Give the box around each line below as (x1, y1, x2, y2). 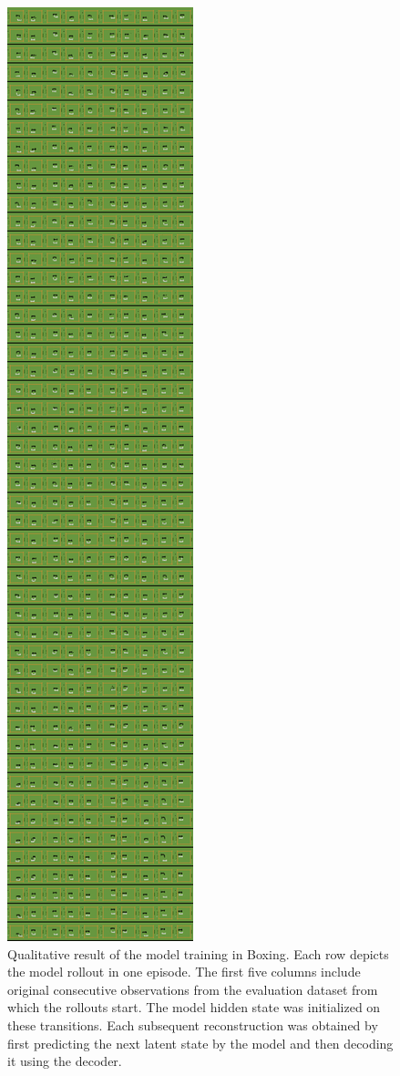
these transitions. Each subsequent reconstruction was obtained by (7, 1015, 378, 1034)
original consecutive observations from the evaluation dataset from (7, 979, 378, 998)
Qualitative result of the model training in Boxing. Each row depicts (7, 944, 389, 963)
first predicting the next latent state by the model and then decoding (7, 1033, 394, 1052)
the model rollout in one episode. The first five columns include (7, 962, 361, 981)
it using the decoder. (7, 1051, 122, 1071)
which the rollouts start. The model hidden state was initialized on (7, 998, 381, 1017)
